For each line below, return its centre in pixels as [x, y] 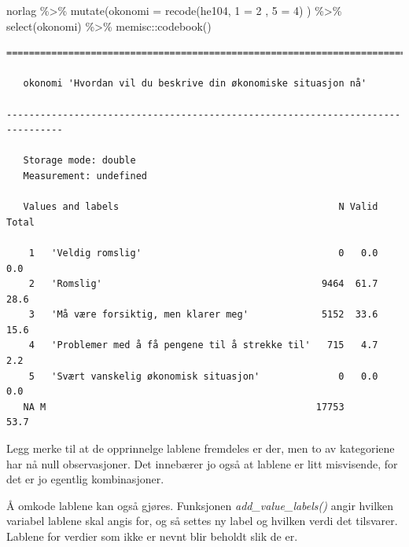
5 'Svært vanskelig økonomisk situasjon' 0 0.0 [203, 376]
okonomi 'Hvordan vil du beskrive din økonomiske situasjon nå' [195, 84]
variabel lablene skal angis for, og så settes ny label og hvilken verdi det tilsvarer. [202, 521]
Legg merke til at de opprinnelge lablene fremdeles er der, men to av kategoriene [201, 448]
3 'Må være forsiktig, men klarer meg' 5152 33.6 [203, 315]
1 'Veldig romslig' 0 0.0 [203, 253]
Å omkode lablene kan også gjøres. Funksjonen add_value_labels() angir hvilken [200, 505]
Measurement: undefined [85, 176]
